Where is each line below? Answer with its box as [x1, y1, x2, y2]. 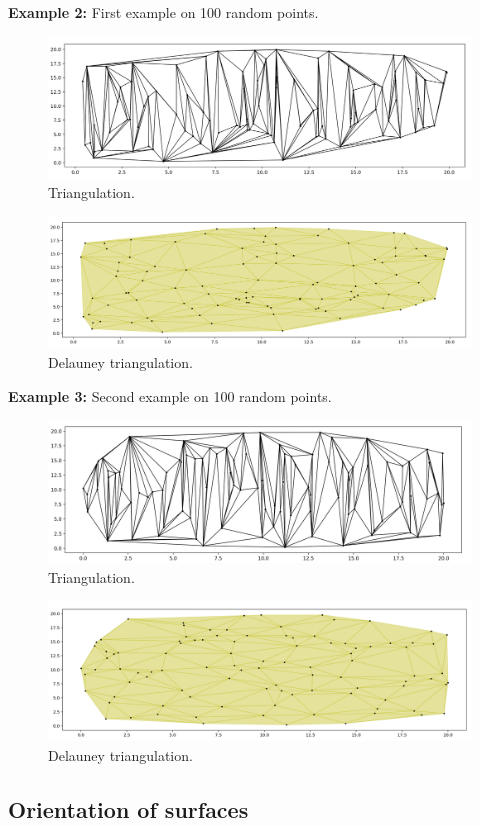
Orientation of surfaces [8, 793, 249, 824]
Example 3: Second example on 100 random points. [8, 386, 332, 407]
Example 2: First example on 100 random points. [8, 2, 319, 22]
